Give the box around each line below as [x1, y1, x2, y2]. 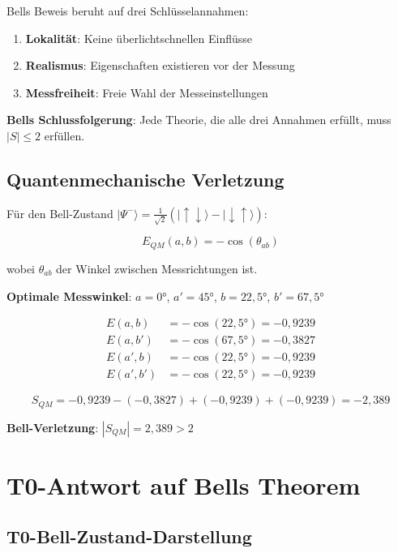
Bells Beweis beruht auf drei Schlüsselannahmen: [6, 2, 249, 19]
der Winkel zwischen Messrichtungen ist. [56, 259, 258, 276]
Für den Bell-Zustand [6, 204, 113, 221]
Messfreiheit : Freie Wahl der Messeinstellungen [25, 84, 268, 101]
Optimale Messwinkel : [6, 287, 132, 304]
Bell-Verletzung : [6, 418, 99, 435]
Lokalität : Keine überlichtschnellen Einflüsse [25, 29, 253, 46]
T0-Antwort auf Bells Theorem [6, 468, 361, 501]
